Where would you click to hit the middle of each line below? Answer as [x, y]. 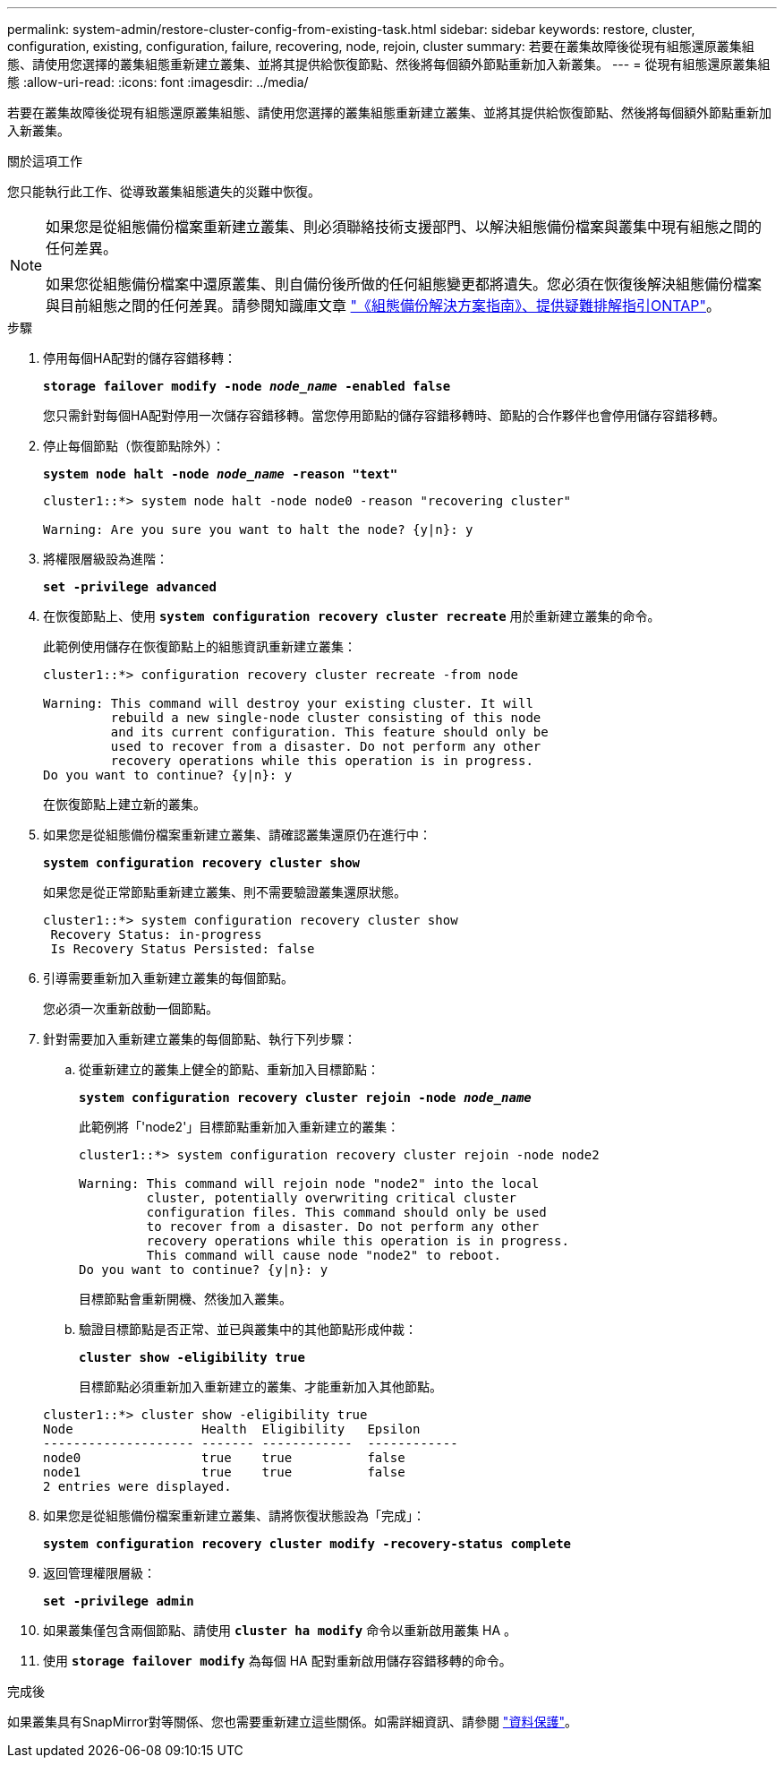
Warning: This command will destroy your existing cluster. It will [288, 703]
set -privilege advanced [130, 587]
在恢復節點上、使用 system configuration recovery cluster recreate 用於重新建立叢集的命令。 [352, 616]
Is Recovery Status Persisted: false [183, 949]
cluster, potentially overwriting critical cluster [331, 1198]
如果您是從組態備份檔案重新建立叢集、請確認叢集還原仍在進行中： [237, 835]
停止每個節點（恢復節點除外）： [134, 446]
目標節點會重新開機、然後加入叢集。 [185, 1299]
